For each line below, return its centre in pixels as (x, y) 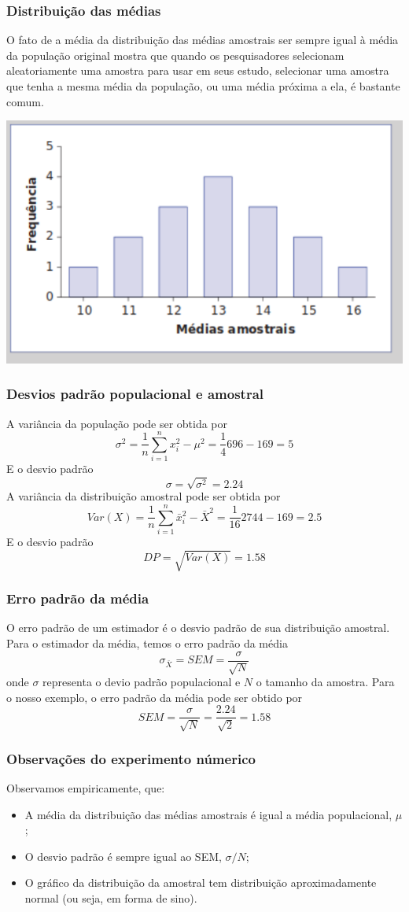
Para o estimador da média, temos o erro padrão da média (147, 643)
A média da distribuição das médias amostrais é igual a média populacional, (208, 814)
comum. (25, 101)
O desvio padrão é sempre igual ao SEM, (123, 856)
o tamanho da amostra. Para (325, 682)
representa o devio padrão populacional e (142, 682)
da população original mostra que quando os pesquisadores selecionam (175, 55)
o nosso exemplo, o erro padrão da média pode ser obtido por (155, 697)
